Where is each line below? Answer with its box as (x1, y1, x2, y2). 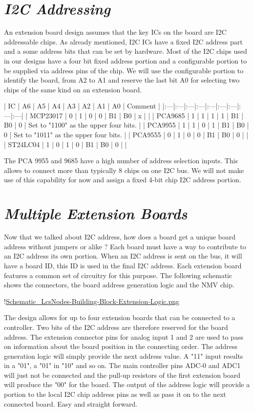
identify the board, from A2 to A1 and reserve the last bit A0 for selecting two (4, 75, 240, 85)
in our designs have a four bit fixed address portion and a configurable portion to (4, 55, 247, 65)
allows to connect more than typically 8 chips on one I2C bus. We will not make (4, 165, 244, 175)
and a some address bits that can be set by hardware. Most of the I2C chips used (4, 46, 247, 56)
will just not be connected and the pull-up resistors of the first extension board (4, 369, 241, 380)
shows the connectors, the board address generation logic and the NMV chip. (4, 280, 234, 290)
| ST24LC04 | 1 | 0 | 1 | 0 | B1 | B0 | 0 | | (4, 139, 127, 149)
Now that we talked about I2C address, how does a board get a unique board (4, 232, 236, 242)
